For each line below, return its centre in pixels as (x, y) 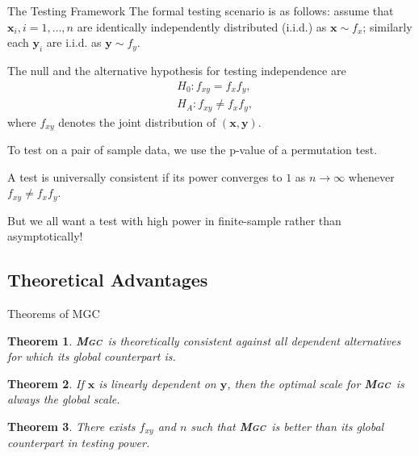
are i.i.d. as (74, 42)
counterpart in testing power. (79, 443)
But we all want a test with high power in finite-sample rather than (174, 220)
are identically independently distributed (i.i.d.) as (202, 26)
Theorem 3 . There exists (71, 426)
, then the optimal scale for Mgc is (316, 383)
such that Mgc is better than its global (287, 426)
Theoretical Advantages (108, 280)
